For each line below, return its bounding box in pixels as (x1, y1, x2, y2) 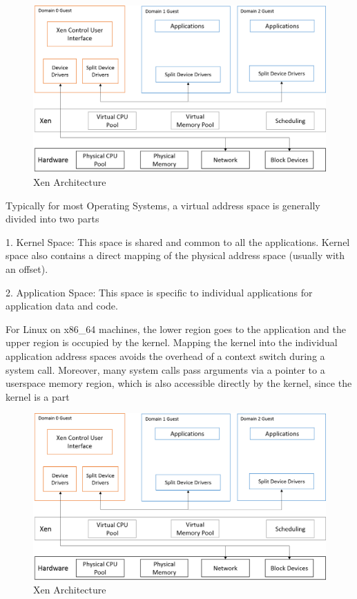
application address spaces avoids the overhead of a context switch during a (6, 348, 325, 363)
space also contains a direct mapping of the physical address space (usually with (6, 248, 345, 263)
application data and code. (6, 298, 118, 313)
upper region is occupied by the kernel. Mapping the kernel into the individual (6, 335, 338, 350)
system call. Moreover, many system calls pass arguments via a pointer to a (6, 362, 325, 377)
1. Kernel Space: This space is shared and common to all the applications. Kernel (6, 234, 350, 249)
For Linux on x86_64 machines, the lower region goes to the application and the (6, 321, 346, 336)
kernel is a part (6, 389, 70, 403)
